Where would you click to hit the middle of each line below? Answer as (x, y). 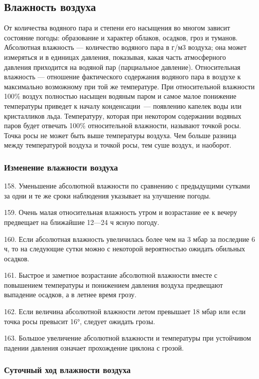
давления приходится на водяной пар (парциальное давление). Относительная (122, 67)
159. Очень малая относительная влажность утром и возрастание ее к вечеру (121, 212)
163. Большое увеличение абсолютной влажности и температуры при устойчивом (128, 338)
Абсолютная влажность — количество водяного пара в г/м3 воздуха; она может (125, 47)
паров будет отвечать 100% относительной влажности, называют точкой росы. (123, 125)
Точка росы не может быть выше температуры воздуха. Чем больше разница (120, 135)
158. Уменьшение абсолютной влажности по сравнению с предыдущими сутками (127, 186)
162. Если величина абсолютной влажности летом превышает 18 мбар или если (125, 311)
